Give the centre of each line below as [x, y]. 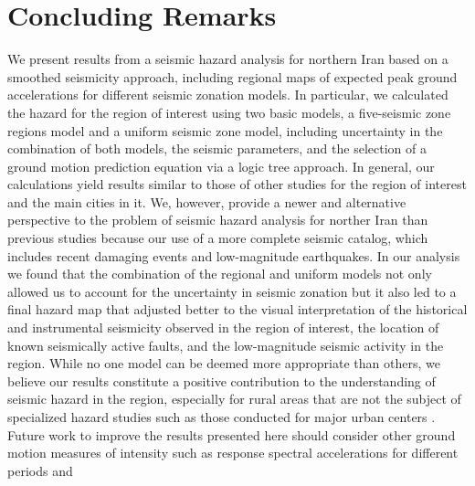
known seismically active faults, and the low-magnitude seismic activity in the [226, 345]
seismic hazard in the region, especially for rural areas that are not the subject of [234, 399]
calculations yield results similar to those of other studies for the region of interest [237, 184]
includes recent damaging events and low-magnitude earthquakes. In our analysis [234, 255]
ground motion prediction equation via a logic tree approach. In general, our [221, 166]
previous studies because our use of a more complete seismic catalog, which [218, 238]
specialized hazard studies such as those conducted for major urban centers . [222, 417]
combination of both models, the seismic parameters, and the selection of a [217, 148]
